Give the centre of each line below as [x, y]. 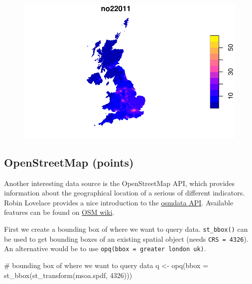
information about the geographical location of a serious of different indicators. [125, 193]
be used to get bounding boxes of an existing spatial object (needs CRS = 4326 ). [126, 238]
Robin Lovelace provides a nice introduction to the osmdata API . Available [119, 202]
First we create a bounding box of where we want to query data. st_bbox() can [126, 229]
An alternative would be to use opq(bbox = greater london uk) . [105, 248]
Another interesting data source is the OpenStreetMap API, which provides [120, 183]
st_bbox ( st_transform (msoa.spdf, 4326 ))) [68, 275]
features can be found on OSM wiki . [59, 212]
